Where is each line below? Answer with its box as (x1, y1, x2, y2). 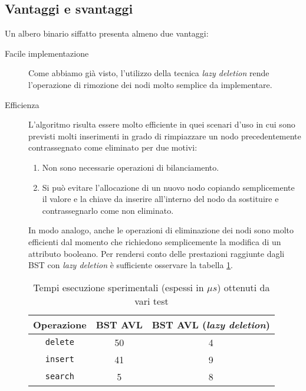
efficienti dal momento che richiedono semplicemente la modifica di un (28, 235, 281, 247)
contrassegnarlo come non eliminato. (42, 204, 174, 216)
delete (45, 337, 74, 347)
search (45, 372, 74, 382)
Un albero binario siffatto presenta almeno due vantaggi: (5, 27, 209, 40)
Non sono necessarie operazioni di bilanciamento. (42, 161, 219, 173)
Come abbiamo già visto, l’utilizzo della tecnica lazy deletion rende (28, 67, 269, 79)
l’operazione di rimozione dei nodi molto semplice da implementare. (28, 78, 272, 90)
